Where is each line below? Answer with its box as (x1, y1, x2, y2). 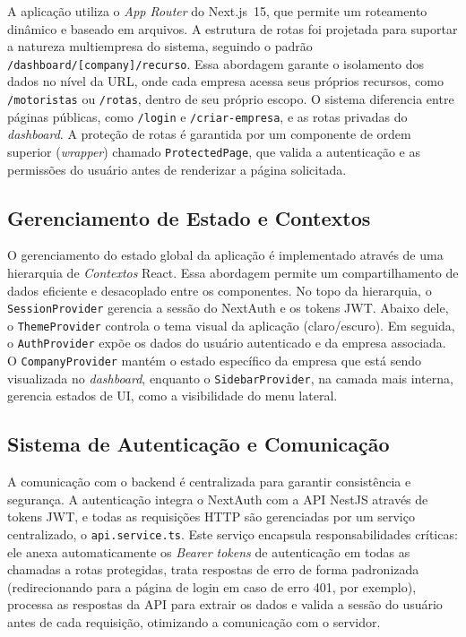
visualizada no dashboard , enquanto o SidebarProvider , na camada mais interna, (7, 368, 453, 387)
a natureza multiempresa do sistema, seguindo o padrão (7, 37, 313, 56)
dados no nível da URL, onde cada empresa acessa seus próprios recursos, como (7, 72, 444, 90)
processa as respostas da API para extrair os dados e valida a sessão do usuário (7, 595, 443, 614)
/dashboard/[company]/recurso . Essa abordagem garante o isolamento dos (7, 54, 425, 73)
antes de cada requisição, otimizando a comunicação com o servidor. (7, 613, 381, 632)
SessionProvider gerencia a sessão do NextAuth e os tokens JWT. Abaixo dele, (7, 298, 449, 317)
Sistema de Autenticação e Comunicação (7, 430, 390, 458)
